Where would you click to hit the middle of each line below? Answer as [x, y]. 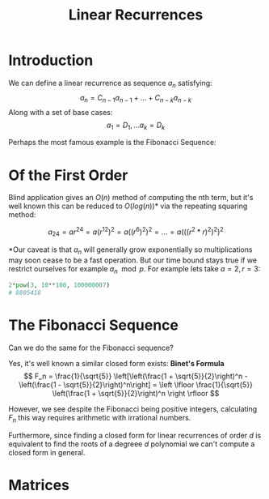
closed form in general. [47, 452]
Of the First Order [68, 175]
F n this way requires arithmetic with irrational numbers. [100, 419]
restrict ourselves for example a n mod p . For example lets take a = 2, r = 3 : [134, 269]
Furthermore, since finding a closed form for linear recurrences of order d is [135, 435]
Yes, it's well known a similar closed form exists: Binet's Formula [116, 363]
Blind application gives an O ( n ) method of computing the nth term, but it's [131, 198]
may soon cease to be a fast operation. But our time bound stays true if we [132, 260]
